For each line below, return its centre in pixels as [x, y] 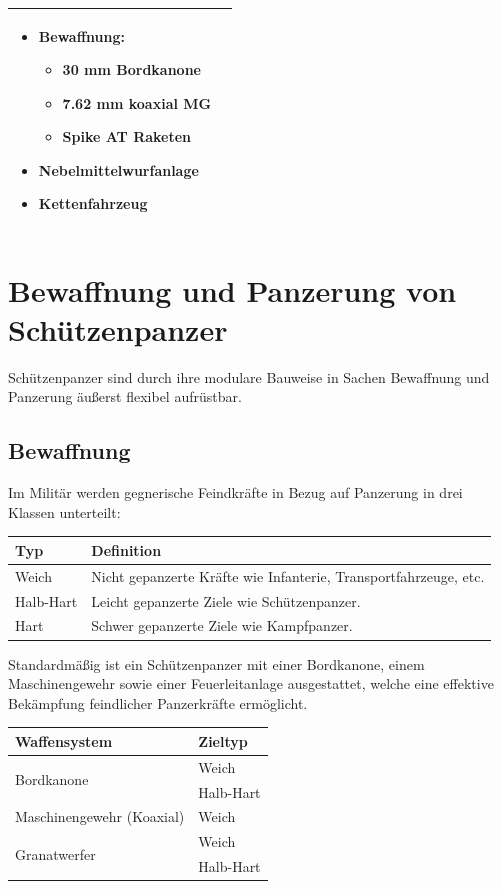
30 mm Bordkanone [131, 69]
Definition [126, 549]
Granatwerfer [55, 853]
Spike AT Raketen [127, 136]
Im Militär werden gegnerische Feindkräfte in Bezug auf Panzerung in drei [235, 492]
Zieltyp [223, 740]
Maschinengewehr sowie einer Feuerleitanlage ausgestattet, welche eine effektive [251, 683]
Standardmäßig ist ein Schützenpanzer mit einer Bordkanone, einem [216, 663]
